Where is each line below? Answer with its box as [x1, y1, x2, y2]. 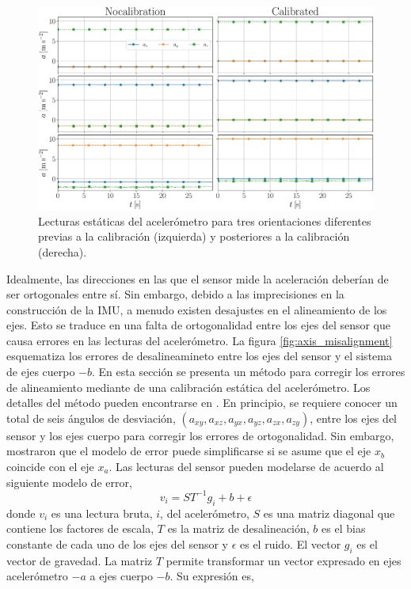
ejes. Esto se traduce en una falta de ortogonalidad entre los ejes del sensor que [6, 317, 391, 333]
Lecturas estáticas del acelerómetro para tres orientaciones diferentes [38, 212, 371, 229]
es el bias [322, 520, 366, 537]
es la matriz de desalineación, [167, 520, 310, 537]
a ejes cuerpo [89, 568, 153, 584]
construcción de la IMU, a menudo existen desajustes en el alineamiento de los [6, 301, 387, 317]
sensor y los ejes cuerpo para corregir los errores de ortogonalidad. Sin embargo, [6, 427, 394, 443]
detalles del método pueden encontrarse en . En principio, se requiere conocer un [6, 394, 398, 411]
